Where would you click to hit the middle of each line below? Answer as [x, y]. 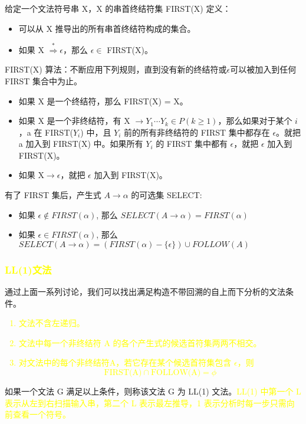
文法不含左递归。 [52, 323]
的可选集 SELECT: [167, 195]
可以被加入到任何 [263, 69]
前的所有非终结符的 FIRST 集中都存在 [197, 132]
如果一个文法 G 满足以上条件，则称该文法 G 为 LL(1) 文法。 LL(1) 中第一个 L [153, 391]
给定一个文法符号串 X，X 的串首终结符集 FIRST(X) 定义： [118, 8]
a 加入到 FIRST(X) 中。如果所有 [81, 144]
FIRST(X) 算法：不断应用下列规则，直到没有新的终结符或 [116, 69]
